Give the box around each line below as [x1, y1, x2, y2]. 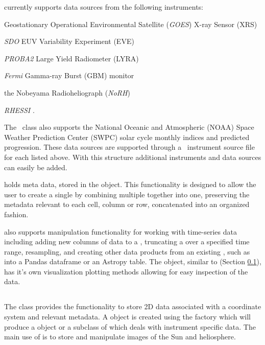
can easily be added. [4, 162, 67, 172]
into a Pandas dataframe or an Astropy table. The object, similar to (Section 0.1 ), [4, 256, 261, 267]
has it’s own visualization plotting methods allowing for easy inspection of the [4, 266, 248, 277]
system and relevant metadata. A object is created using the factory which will [4, 311, 251, 322]
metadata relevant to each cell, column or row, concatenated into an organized [4, 199, 250, 210]
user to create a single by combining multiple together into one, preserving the [4, 189, 250, 199]
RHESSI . [4, 104, 35, 115]
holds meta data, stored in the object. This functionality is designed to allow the [4, 179, 256, 190]
